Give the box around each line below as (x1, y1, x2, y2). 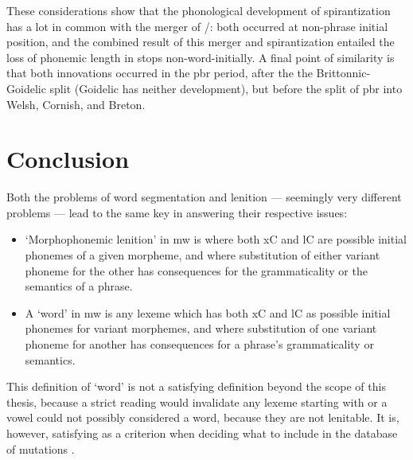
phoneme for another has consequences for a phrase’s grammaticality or (25, 336, 374, 353)
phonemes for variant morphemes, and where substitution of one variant (25, 320, 377, 337)
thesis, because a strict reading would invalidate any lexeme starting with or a (6, 393, 388, 410)
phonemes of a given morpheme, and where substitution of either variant (25, 247, 380, 263)
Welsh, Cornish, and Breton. (6, 96, 146, 112)
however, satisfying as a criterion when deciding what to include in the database (6, 425, 398, 441)
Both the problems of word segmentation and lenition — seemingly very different (6, 189, 402, 205)
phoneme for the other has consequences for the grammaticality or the (25, 262, 368, 279)
